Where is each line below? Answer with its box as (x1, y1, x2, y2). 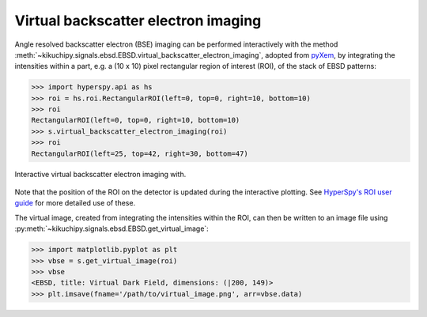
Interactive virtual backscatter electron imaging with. (14, 169, 187, 179)
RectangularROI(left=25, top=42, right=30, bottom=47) (31, 149, 248, 158)
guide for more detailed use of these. (14, 198, 136, 208)
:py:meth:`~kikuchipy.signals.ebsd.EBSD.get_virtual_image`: (14, 224, 209, 233)
